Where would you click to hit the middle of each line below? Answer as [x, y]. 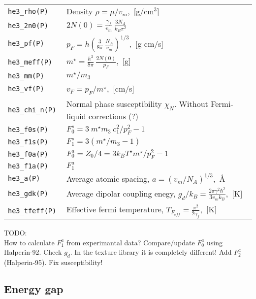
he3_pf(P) [26, 44]
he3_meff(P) [30, 62]
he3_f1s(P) [28, 142]
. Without [191, 103]
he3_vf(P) [26, 89]
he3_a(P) [24, 179]
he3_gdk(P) [28, 194]
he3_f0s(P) [28, 129]
